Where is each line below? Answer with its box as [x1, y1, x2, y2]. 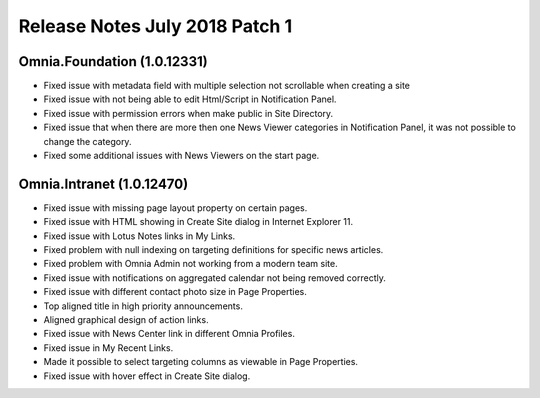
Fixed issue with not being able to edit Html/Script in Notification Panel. [43, 93, 337, 105]
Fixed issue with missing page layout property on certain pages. [43, 201, 308, 214]
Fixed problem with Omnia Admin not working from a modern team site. [43, 258, 339, 270]
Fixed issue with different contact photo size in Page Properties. [43, 286, 307, 298]
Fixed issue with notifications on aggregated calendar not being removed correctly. [43, 271, 387, 284]
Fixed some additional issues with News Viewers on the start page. [43, 150, 320, 162]
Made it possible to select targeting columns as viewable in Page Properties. [43, 356, 359, 368]
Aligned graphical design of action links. [43, 314, 209, 326]
